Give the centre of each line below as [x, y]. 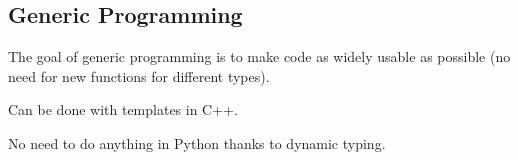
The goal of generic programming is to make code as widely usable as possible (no [259, 56]
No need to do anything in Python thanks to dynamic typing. [197, 142]
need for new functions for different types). [139, 75]
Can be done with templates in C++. [123, 109]
